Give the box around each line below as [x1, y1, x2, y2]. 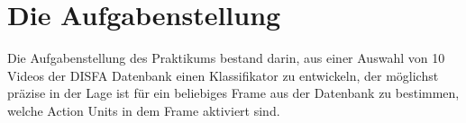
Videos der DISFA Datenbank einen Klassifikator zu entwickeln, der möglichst [7, 66, 439, 84]
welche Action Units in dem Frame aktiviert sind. [7, 101, 280, 119]
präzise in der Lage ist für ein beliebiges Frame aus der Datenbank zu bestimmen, [7, 83, 460, 102]
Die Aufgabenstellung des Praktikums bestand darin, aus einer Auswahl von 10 [7, 48, 445, 67]
